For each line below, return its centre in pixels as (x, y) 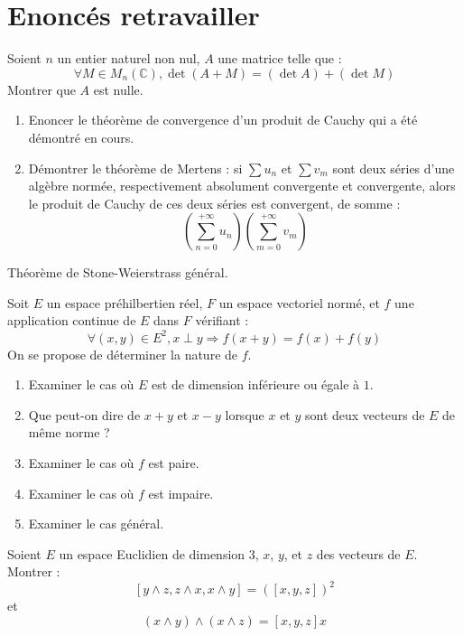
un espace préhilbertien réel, (125, 302)
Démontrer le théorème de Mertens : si (135, 168)
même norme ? (69, 432)
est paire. (174, 462)
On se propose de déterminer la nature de (123, 354)
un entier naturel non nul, (129, 58)
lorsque (245, 414)
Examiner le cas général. (96, 524)
